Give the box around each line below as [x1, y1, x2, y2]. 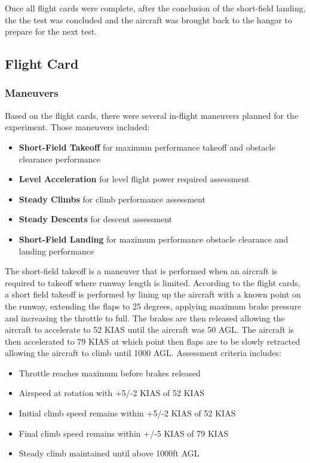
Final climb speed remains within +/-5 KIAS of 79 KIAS [19, 427, 229, 439]
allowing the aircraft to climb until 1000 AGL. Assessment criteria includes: [5, 347, 281, 359]
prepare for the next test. [5, 25, 97, 38]
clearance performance [19, 152, 101, 165]
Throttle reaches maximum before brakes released [19, 366, 201, 379]
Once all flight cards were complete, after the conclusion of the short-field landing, [5, 2, 306, 14]
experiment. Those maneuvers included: [5, 121, 150, 133]
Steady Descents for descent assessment [19, 213, 173, 225]
